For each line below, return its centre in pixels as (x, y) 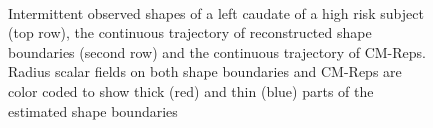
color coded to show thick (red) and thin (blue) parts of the (191, 90)
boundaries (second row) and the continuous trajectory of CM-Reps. (217, 51)
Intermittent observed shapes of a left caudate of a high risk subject (216, 12)
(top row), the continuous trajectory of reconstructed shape (190, 32)
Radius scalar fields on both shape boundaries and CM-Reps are (205, 71)
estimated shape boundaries (93, 110)
